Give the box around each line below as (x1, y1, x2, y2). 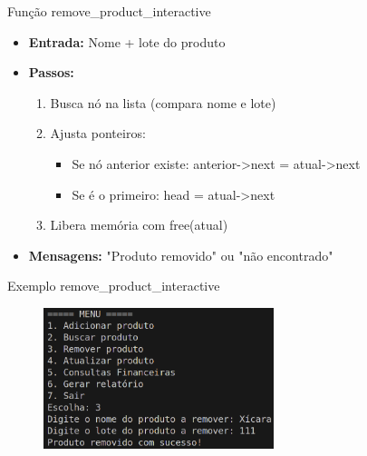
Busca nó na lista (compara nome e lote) (50, 93, 276, 112)
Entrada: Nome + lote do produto (28, 32, 226, 51)
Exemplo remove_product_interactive (7, 276, 220, 295)
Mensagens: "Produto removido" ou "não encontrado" (28, 245, 333, 264)
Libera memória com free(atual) (50, 215, 228, 234)
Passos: (28, 63, 74, 82)
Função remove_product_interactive (7, 2, 211, 20)
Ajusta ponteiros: (50, 124, 146, 143)
